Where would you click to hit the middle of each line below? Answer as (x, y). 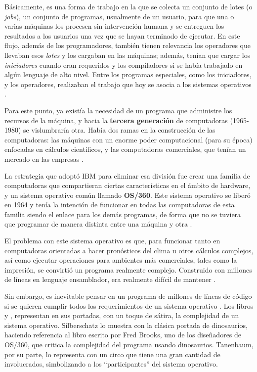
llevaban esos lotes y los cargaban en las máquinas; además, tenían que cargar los (128, 55)
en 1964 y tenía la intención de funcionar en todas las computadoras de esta (120, 205)
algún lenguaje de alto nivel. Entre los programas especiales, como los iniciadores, (128, 74)
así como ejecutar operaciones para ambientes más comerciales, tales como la (121, 260)
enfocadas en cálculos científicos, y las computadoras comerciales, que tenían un (125, 149)
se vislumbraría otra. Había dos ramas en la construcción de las (119, 130)
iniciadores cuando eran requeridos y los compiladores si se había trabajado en (124, 65)
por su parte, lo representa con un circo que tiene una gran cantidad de (112, 354)
